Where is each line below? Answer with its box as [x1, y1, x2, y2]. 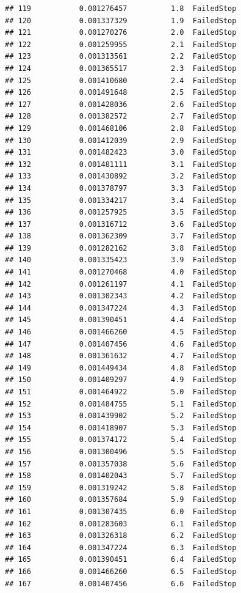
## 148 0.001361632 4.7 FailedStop [5, 352, 237, 361]
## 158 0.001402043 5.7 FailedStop [5, 471, 237, 481]
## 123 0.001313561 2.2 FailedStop [5, 52, 237, 61]
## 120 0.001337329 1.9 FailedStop [5, 16, 237, 25]
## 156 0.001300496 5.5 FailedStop [5, 447, 237, 456]
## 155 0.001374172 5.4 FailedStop [5, 435, 237, 444]
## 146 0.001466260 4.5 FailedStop [5, 328, 237, 337]
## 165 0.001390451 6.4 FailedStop [5, 555, 237, 564]
